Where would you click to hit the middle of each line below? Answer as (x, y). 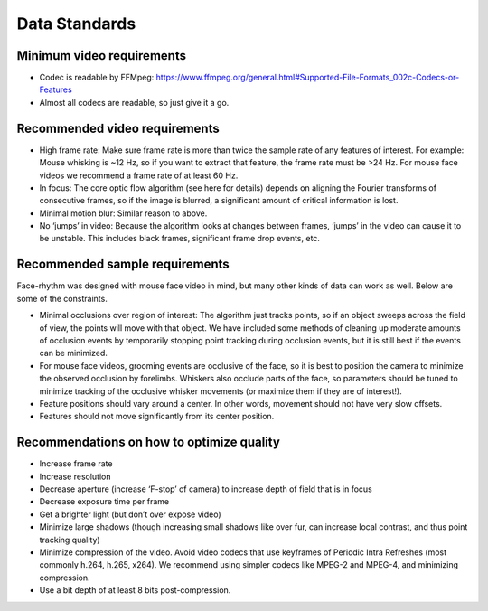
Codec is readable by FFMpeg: (97, 78)
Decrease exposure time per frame (104, 502)
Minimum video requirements (102, 56)
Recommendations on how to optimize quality (148, 442)
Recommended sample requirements (123, 264)
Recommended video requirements (118, 128)
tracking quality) (70, 540)
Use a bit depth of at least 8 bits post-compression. (135, 590)
